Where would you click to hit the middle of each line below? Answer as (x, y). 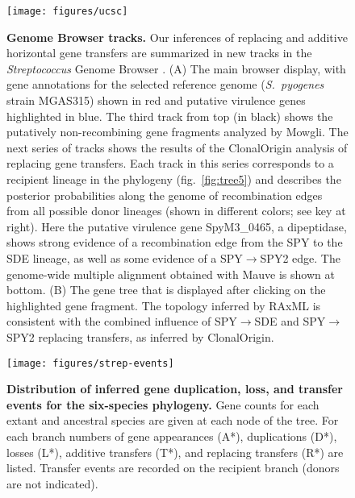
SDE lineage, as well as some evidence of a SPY (125, 257)
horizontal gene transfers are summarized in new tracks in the (159, 53)
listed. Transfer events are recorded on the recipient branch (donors (173, 468)
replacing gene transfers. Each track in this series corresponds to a (170, 163)
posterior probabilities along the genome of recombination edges (165, 195)
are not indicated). (52, 483)
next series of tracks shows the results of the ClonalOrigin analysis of (177, 147)
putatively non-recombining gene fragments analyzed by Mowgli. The (177, 132)
